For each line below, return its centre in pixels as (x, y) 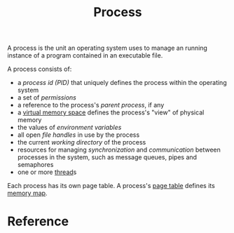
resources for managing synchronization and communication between (119, 150)
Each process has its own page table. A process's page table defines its (111, 186)
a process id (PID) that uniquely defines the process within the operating (122, 83)
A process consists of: (40, 69)
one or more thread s (47, 172)
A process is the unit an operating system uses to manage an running (108, 48)
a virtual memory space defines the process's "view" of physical (111, 112)
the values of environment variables (69, 128)
